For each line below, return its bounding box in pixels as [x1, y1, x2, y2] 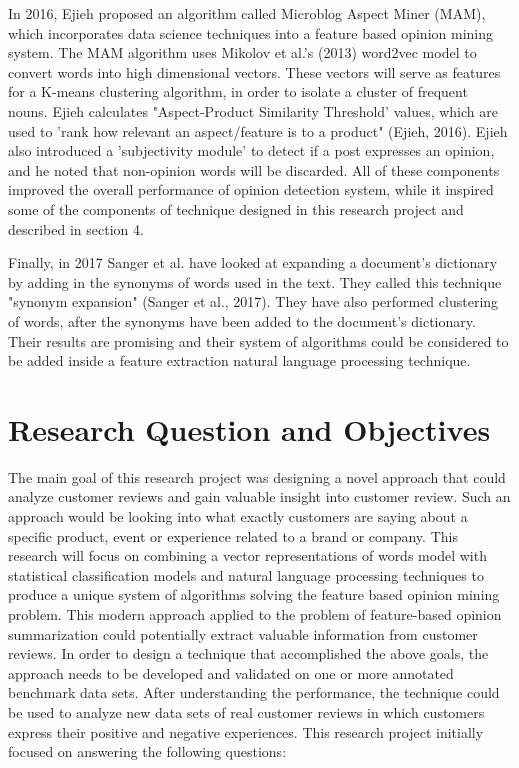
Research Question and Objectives [8, 408, 491, 449]
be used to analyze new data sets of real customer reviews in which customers [8, 701, 485, 722]
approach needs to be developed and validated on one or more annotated [8, 662, 454, 683]
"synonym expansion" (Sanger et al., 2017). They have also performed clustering [8, 291, 499, 312]
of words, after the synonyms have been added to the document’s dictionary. [8, 310, 476, 331]
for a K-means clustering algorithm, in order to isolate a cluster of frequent [8, 81, 468, 102]
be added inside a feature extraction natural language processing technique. [8, 350, 471, 371]
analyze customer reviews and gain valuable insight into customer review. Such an [8, 486, 511, 507]
